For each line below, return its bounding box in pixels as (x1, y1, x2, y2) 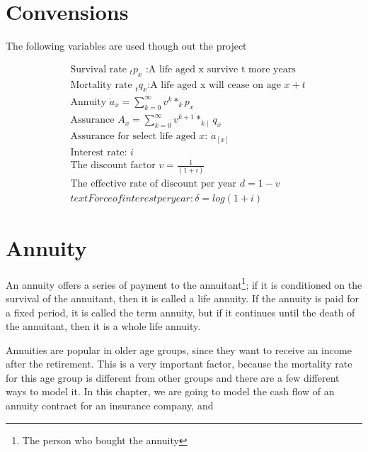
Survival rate (70, 64, 127, 75)
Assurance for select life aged (70, 131, 196, 142)
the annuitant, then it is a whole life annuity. (6, 319, 201, 334)
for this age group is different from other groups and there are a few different (6, 370, 340, 385)
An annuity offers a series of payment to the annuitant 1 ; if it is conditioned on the (6, 275, 362, 292)
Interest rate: (70, 147, 127, 158)
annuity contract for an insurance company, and (6, 398, 214, 413)
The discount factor (70, 160, 156, 171)
